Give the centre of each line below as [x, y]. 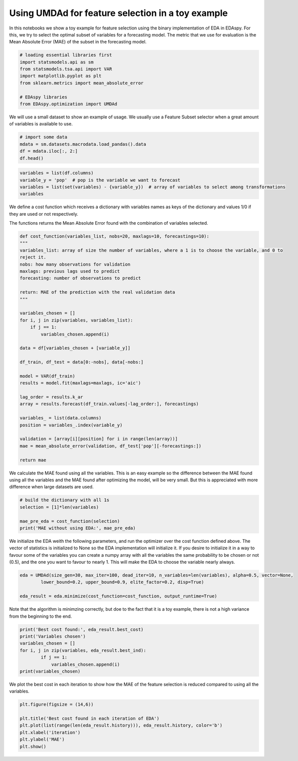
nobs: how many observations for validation [75, 264]
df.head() [32, 158]
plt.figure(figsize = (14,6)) [57, 705]
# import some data [43, 137]
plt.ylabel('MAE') [42, 740]
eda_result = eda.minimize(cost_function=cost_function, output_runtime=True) [118, 596]
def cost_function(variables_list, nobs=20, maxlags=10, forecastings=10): [115, 236]
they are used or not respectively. [44, 214]
